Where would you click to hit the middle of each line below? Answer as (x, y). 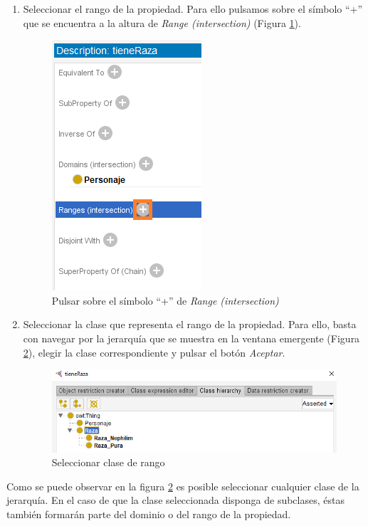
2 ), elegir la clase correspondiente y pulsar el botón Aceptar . (154, 352)
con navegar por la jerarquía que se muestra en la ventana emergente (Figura (191, 338)
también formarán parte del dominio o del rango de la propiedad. (149, 514)
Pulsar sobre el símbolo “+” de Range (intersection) (165, 300)
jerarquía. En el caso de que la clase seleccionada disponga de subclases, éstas (175, 500)
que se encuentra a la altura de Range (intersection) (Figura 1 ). (162, 22)
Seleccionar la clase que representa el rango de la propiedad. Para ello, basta (190, 324)
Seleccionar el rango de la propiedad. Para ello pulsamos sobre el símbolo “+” (193, 9)
